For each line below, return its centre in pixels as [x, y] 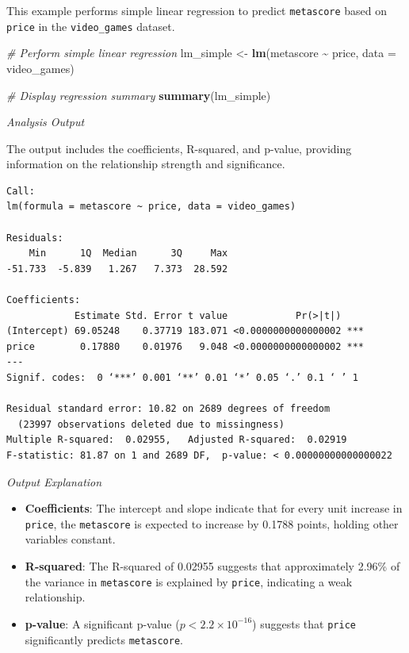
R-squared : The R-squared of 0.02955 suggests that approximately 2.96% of [212, 566]
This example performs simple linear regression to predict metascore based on [197, 10]
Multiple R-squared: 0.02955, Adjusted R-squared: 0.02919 [177, 440]
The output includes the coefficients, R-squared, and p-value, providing [179, 148]
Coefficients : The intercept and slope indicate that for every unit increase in [214, 508]
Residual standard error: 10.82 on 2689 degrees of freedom [168, 409]
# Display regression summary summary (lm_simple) [139, 95]
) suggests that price [304, 623]
